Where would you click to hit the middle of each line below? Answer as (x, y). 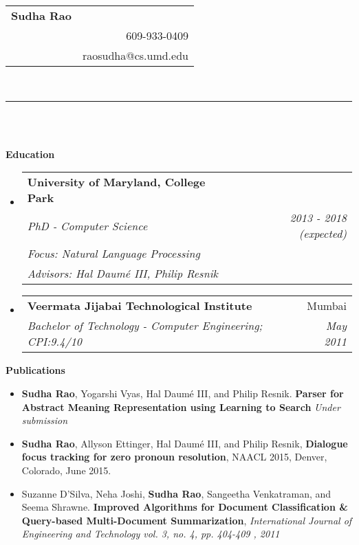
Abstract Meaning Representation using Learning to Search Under (181, 407)
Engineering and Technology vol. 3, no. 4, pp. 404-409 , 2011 (151, 534)
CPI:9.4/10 (54, 342)
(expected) (323, 234)
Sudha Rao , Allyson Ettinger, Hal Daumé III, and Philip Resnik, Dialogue (185, 443)
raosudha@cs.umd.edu (135, 55)
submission (45, 420)
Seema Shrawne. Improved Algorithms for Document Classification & (185, 507)
